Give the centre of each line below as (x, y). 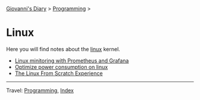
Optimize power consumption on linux (61, 67)
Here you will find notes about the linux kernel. (63, 49)
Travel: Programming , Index (40, 90)
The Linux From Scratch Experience (59, 73)
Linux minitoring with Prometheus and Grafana (72, 60)
